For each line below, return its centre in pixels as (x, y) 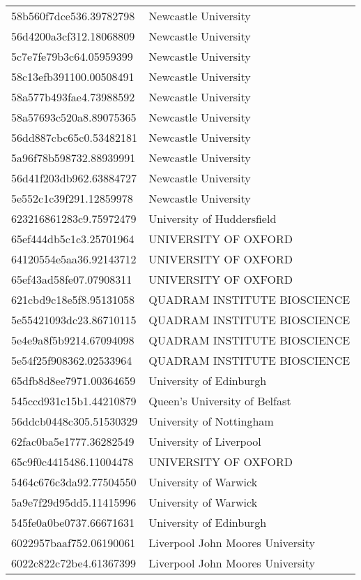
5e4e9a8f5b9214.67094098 (73, 340)
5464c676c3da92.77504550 (74, 482)
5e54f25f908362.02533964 (72, 360)
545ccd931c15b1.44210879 (74, 401)
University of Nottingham (211, 421)
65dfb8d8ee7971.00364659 (74, 380)
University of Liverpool (205, 441)
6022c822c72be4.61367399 (74, 563)
